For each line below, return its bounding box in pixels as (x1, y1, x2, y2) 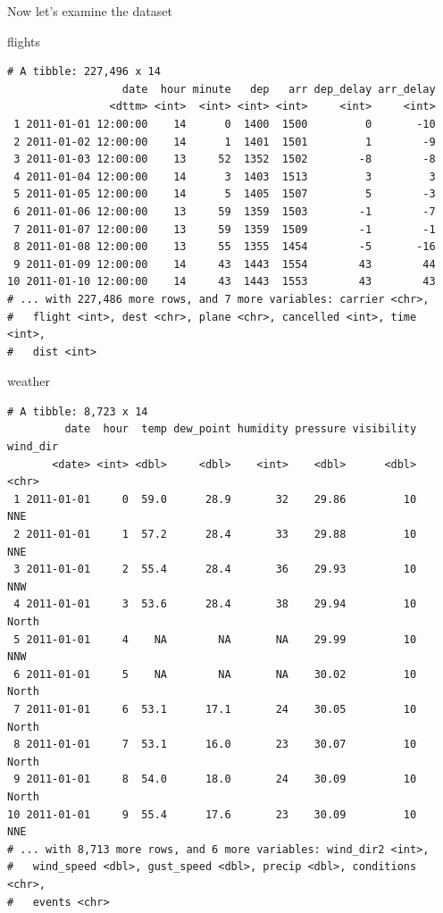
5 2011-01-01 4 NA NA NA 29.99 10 (13, 632, 417, 646)
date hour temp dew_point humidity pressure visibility (64, 423, 417, 436)
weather (7, 372, 50, 390)
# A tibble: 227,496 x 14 (7, 65, 161, 79)
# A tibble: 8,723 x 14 (7, 405, 148, 418)
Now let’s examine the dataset (7, 2, 172, 20)
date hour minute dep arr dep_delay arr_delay (121, 82, 436, 96)
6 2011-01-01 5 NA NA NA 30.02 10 (13, 667, 417, 681)
